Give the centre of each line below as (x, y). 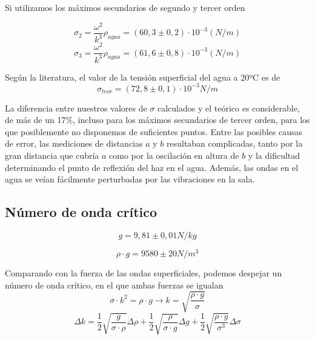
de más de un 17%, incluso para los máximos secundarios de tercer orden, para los (157, 120)
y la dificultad (274, 155)
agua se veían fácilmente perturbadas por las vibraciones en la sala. (130, 179)
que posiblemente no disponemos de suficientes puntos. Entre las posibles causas (154, 131)
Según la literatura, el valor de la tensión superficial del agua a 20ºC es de (143, 77)
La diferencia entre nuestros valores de (76, 108)
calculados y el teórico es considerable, (229, 108)
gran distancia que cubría (52, 155)
